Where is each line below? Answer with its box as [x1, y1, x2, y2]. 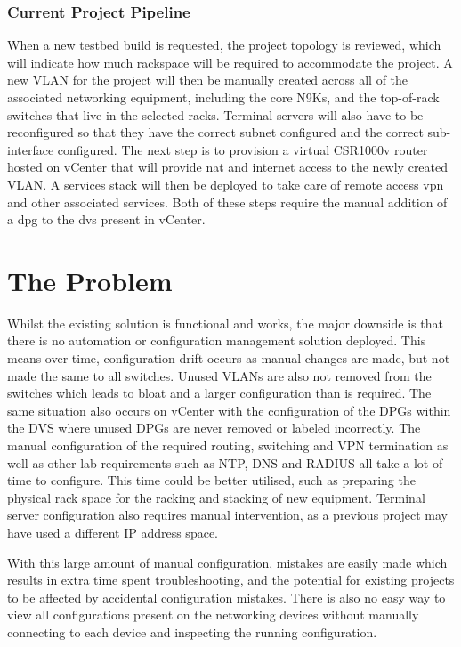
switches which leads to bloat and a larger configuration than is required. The [7, 384, 432, 402]
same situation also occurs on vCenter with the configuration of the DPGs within [7, 400, 451, 419]
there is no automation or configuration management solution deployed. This [7, 331, 426, 350]
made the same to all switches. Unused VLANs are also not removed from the [7, 366, 432, 384]
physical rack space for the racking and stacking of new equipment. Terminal [7, 488, 425, 506]
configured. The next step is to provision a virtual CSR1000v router [57, 140, 428, 158]
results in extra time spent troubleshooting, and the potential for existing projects [7, 570, 455, 589]
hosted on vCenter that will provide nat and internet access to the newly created [7, 158, 449, 176]
